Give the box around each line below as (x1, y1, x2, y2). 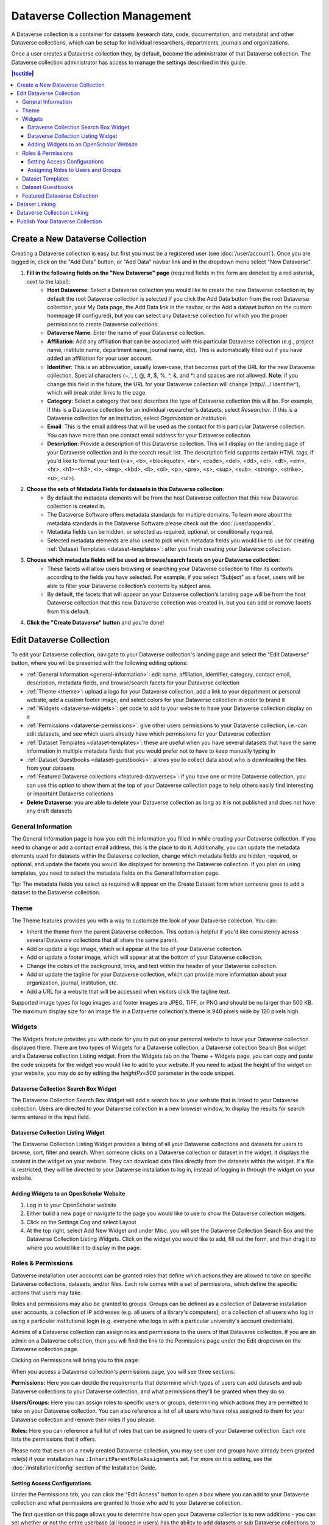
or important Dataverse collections (26, 790, 114, 797)
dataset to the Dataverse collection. (11, 889, 101, 896)
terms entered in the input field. (11, 1113, 91, 1121)
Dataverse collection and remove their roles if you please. (11, 1416, 156, 1423)
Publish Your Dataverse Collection (16, 217, 102, 225)
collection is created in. (47, 502, 106, 509)
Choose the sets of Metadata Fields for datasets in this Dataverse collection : (26, 486, 224, 493)
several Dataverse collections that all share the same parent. (26, 936, 179, 944)
